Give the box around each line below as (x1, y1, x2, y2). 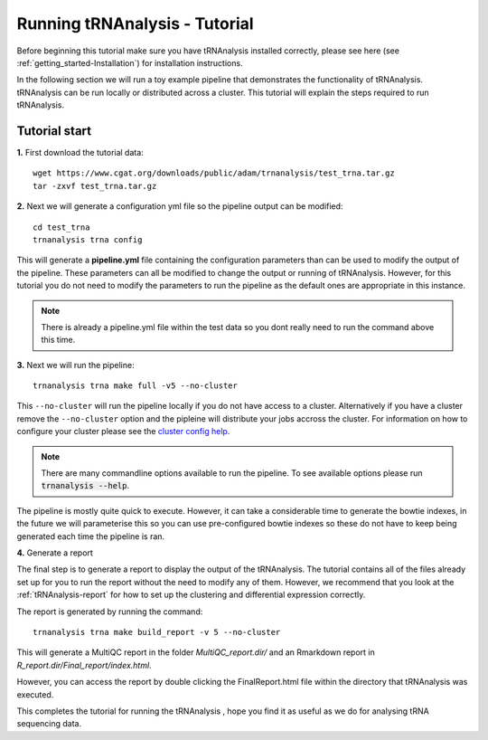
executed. (16, 688, 54, 700)
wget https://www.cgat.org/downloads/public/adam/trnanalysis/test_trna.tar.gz (33, 168, 395, 178)
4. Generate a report (16, 547, 94, 558)
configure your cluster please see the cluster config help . (16, 426, 230, 437)
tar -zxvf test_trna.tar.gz (33, 181, 157, 191)
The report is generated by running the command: (16, 606, 203, 617)
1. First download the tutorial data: (16, 147, 144, 158)
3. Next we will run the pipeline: (16, 359, 135, 370)
